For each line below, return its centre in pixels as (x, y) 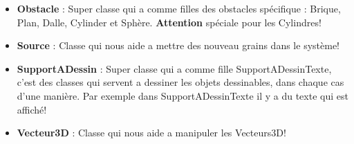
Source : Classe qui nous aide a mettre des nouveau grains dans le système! (178, 45)
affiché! (32, 109)
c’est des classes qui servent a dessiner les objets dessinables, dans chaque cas (180, 82)
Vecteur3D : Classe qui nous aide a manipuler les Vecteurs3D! (151, 133)
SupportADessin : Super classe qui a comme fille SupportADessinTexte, (174, 68)
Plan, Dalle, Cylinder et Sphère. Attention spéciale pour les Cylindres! (169, 22)
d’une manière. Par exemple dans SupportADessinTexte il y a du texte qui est (183, 95)
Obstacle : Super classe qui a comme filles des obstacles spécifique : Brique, (179, 8)
